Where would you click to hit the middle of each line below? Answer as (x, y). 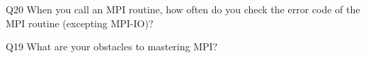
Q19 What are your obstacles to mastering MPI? (112, 46)
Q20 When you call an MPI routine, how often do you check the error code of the (183, 9)
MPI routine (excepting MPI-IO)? (80, 23)
